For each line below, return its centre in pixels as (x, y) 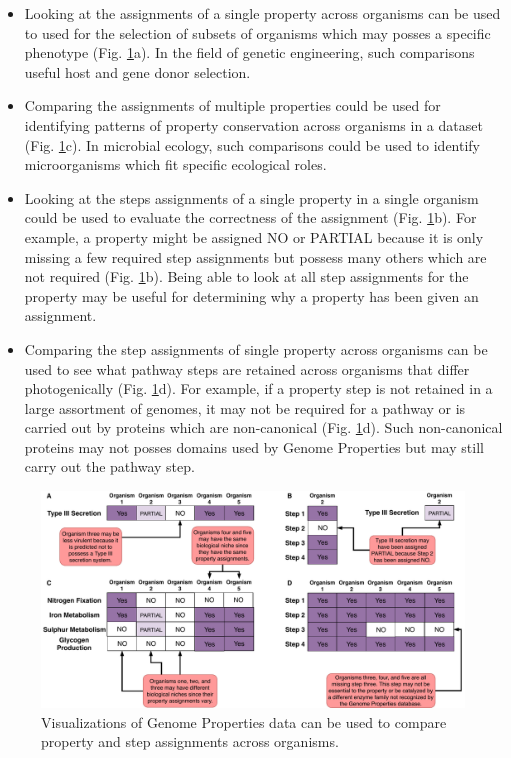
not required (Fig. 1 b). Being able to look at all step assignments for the (246, 276)
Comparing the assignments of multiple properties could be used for (232, 105)
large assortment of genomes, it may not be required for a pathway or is (245, 407)
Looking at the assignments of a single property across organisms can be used (262, 13)
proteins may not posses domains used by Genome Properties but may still (254, 446)
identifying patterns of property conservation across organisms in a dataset (253, 124)
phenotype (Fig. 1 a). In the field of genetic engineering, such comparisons (249, 52)
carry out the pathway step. (109, 466)
